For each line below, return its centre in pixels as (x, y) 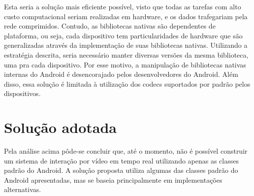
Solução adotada (60, 127)
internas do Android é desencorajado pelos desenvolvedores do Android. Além (121, 74)
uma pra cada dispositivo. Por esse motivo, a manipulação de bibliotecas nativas (125, 64)
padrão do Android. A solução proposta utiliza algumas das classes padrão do (121, 170)
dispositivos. (22, 93)
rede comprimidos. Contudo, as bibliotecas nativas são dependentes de (110, 26)
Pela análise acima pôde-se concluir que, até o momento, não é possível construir (126, 151)
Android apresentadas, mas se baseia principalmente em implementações (113, 180)
